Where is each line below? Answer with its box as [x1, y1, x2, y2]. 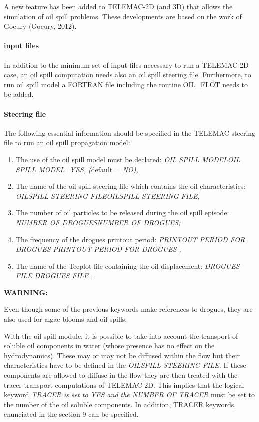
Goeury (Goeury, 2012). [4, 21, 77, 31]
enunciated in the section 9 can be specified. [4, 409, 139, 419]
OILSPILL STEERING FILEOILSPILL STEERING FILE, [15, 190, 200, 201]
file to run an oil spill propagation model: [4, 137, 130, 148]
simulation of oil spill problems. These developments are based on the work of [4, 11, 242, 21]
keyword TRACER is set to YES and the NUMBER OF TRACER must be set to [4, 389, 255, 400]
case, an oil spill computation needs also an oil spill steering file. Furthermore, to [4, 69, 251, 80]
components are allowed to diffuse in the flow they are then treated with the [4, 370, 238, 380]
